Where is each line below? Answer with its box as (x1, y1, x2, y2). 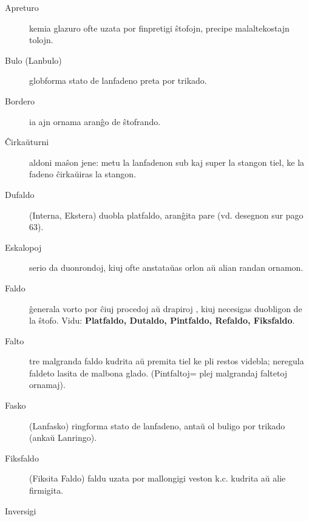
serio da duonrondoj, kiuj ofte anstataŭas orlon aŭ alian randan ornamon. (29, 261, 304, 274)
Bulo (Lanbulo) (5, 53, 62, 66)
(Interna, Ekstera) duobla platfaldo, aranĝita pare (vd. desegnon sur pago (29, 208, 304, 221)
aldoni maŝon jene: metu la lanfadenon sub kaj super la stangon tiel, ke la (29, 155, 305, 168)
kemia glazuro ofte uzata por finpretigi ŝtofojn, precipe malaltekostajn (29, 21, 290, 34)
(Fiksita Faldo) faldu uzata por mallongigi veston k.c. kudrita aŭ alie (29, 472, 286, 485)
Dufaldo (5, 188, 35, 200)
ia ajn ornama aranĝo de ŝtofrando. (29, 115, 161, 128)
